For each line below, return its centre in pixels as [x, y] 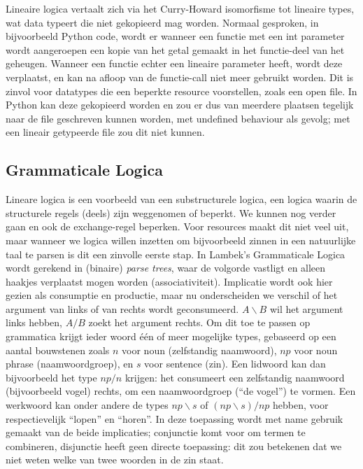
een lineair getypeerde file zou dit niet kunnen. [105, 132]
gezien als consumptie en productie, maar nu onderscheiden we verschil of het [172, 295]
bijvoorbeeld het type [51, 377]
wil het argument [306, 308]
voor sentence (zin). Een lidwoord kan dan [235, 364]
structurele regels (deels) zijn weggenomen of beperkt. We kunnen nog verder [171, 212]
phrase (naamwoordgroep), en [70, 364]
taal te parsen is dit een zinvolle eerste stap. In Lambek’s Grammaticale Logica [176, 254]
